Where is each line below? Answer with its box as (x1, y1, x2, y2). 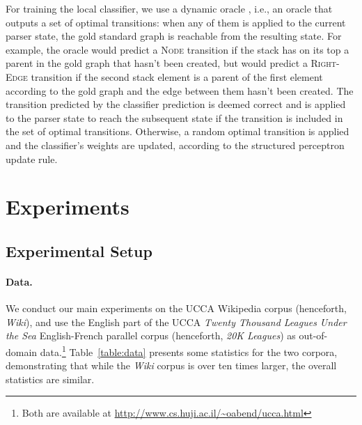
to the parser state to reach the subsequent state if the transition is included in (6, 110, 343, 125)
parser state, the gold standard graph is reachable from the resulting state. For (6, 29, 342, 43)
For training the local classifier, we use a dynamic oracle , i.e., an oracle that (6, 1, 333, 15)
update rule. (6, 151, 58, 166)
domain (6, 344, 38, 359)
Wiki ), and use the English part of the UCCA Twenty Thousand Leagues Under (6, 314, 347, 329)
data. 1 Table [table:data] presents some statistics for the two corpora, (40, 342, 338, 359)
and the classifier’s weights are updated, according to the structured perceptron (6, 137, 345, 152)
